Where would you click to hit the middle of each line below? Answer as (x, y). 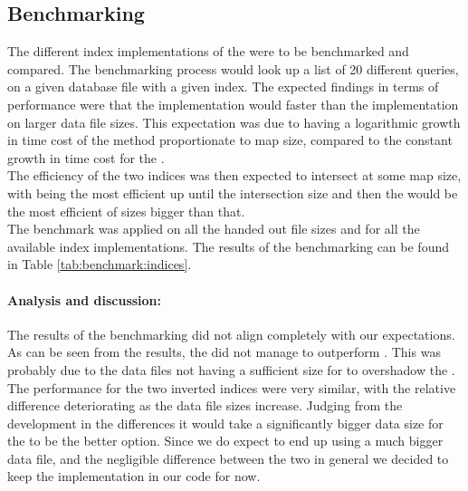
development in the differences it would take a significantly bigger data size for (225, 423)
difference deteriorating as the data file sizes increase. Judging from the (205, 405)
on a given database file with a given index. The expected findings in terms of (223, 87)
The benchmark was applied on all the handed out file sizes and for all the (214, 229)
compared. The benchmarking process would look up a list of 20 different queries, (233, 68)
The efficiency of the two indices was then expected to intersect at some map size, (234, 175)
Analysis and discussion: (85, 299)
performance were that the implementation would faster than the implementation (233, 104)
